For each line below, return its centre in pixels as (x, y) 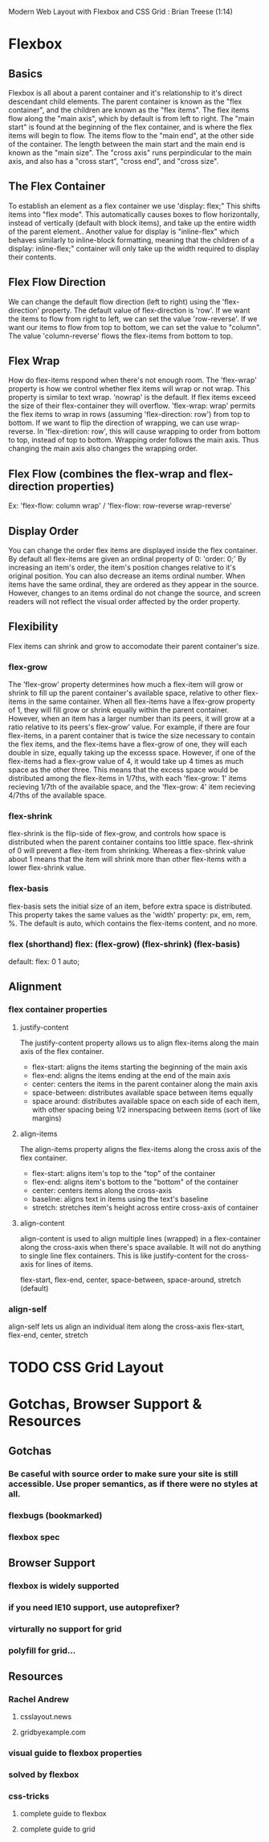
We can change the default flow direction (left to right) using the (114, 301)
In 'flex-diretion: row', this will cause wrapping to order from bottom (149, 431)
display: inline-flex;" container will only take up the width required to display (134, 248)
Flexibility (33, 627)
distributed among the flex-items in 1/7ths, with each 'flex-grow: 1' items (128, 778)
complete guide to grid (57, 1829)
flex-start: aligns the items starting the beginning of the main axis (140, 1067)
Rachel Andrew (39, 1699)
